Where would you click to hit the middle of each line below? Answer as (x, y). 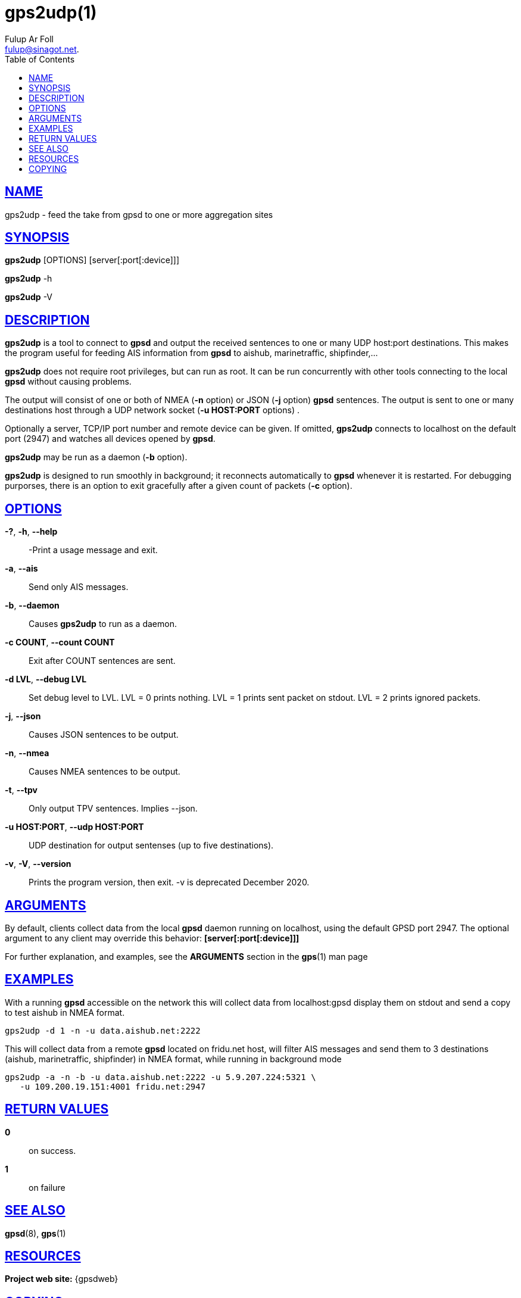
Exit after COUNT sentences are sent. (102, 661)
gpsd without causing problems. (68, 382)
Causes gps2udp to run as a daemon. (103, 624)
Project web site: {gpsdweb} (62, 1279)
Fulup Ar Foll (29, 39)
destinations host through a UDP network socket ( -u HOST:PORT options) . (152, 410)
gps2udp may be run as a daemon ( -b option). (96, 457)
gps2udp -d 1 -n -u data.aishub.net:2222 (103, 1030)
